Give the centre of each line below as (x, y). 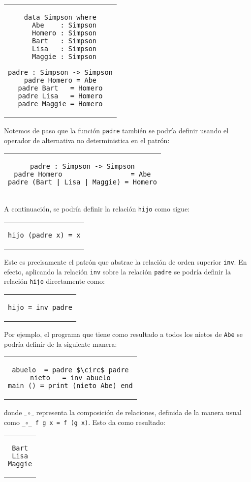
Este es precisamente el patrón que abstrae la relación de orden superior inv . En (125, 261)
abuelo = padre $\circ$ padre (70, 370)
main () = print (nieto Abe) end (70, 386)
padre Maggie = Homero (60, 104)
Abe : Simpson (64, 25)
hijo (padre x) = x (44, 235)
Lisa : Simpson (64, 49)
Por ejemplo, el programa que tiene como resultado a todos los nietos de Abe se (123, 334)
